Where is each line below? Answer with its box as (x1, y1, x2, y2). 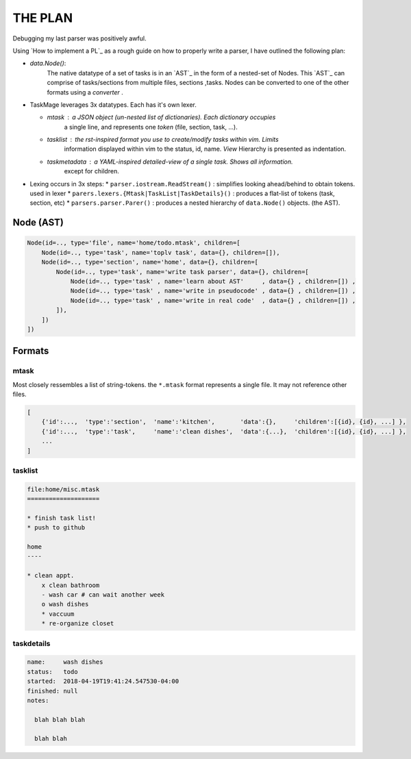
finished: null (27, 687, 78, 695)
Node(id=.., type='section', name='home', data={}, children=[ (41, 258, 259, 266)
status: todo (27, 668, 78, 675)
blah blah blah (34, 716, 86, 723)
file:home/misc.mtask (27, 485, 100, 493)
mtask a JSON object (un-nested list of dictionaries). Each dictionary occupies (47, 113, 276, 121)
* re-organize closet (41, 620, 114, 627)
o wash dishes (41, 600, 89, 608)
